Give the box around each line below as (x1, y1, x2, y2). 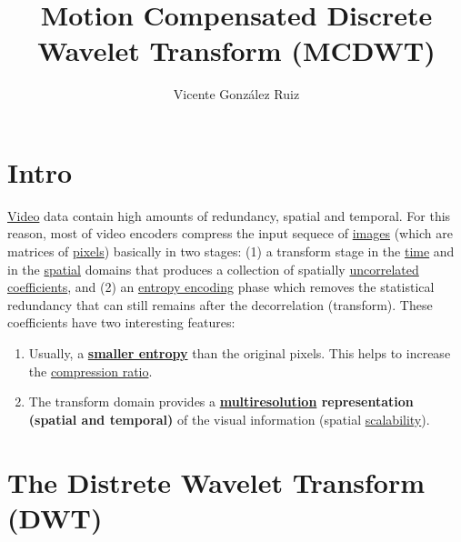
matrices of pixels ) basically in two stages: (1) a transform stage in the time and (7, 242, 455, 261)
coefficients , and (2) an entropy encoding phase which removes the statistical (7, 277, 435, 296)
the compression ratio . (28, 361, 153, 380)
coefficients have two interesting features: (7, 313, 236, 332)
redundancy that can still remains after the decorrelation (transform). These (7, 295, 433, 314)
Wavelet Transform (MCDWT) (37, 32, 436, 69)
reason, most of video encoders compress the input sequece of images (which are (7, 224, 453, 243)
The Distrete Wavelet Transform (7, 463, 426, 500)
